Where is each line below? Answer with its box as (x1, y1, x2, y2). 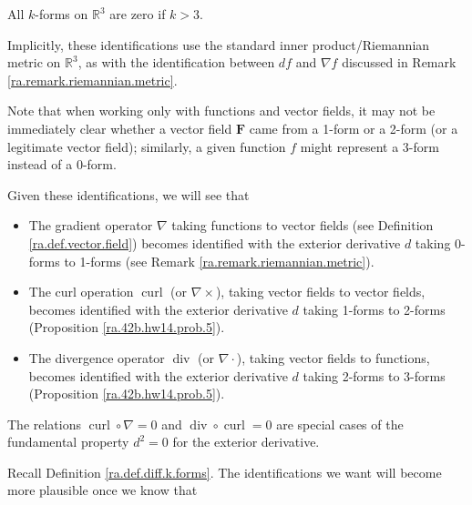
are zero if (109, 5, 166, 23)
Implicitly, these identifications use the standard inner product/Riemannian (7, 35, 430, 54)
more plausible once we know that (7, 480, 198, 500)
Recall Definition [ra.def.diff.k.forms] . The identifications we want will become (7, 462, 442, 481)
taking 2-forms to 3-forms (303, 366, 446, 385)
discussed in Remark (342, 53, 457, 72)
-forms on (35, 5, 88, 23)
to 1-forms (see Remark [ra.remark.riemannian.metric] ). (64, 251, 375, 270)
